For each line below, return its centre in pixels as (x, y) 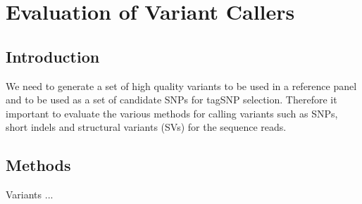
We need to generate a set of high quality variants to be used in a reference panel (181, 85)
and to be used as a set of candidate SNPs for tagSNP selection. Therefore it (171, 100)
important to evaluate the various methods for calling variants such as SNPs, (172, 113)
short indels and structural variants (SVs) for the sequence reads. (146, 127)
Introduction (53, 56)
